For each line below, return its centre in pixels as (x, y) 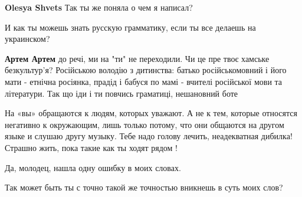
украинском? (27, 39)
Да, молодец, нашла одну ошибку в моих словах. (93, 167)
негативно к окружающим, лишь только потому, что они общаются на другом (145, 124)
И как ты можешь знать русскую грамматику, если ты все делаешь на (130, 27)
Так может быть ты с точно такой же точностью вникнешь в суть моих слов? (144, 187)
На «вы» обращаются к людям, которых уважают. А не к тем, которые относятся (151, 113)
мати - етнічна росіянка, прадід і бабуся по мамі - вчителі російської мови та (144, 81)
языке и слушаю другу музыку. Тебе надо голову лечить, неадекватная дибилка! (149, 136)
